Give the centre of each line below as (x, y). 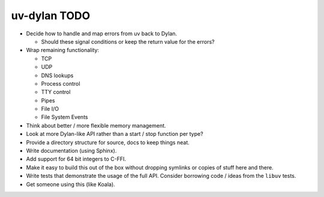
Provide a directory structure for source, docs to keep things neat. (108, 142)
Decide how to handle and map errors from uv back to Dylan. (101, 34)
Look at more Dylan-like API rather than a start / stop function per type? (115, 134)
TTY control (56, 92)
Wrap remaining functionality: (62, 50)
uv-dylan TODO (51, 16)
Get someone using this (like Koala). (70, 184)
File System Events (64, 117)
